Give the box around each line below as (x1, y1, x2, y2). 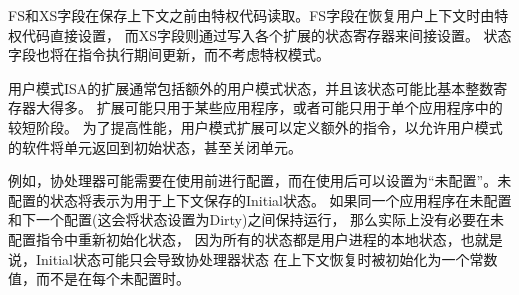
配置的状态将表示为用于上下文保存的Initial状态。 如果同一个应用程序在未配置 (8, 189, 512, 210)
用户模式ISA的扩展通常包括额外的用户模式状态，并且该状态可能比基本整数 (8, 77, 494, 98)
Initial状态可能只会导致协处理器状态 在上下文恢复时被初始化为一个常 (35, 248, 484, 269)
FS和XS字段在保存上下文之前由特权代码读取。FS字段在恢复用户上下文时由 (8, 5, 495, 25)
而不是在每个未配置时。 (35, 268, 190, 289)
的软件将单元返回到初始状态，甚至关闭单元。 (8, 136, 302, 157)
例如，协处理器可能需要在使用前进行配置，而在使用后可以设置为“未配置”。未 (8, 170, 512, 191)
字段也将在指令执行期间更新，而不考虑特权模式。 (8, 44, 330, 65)
